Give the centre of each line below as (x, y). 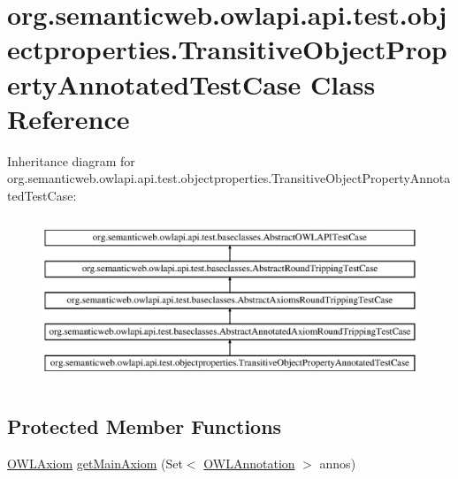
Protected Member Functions (145, 426)
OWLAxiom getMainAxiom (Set (95, 464)
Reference (69, 118)
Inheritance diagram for (71, 160)
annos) (338, 464)
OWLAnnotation (249, 464)
